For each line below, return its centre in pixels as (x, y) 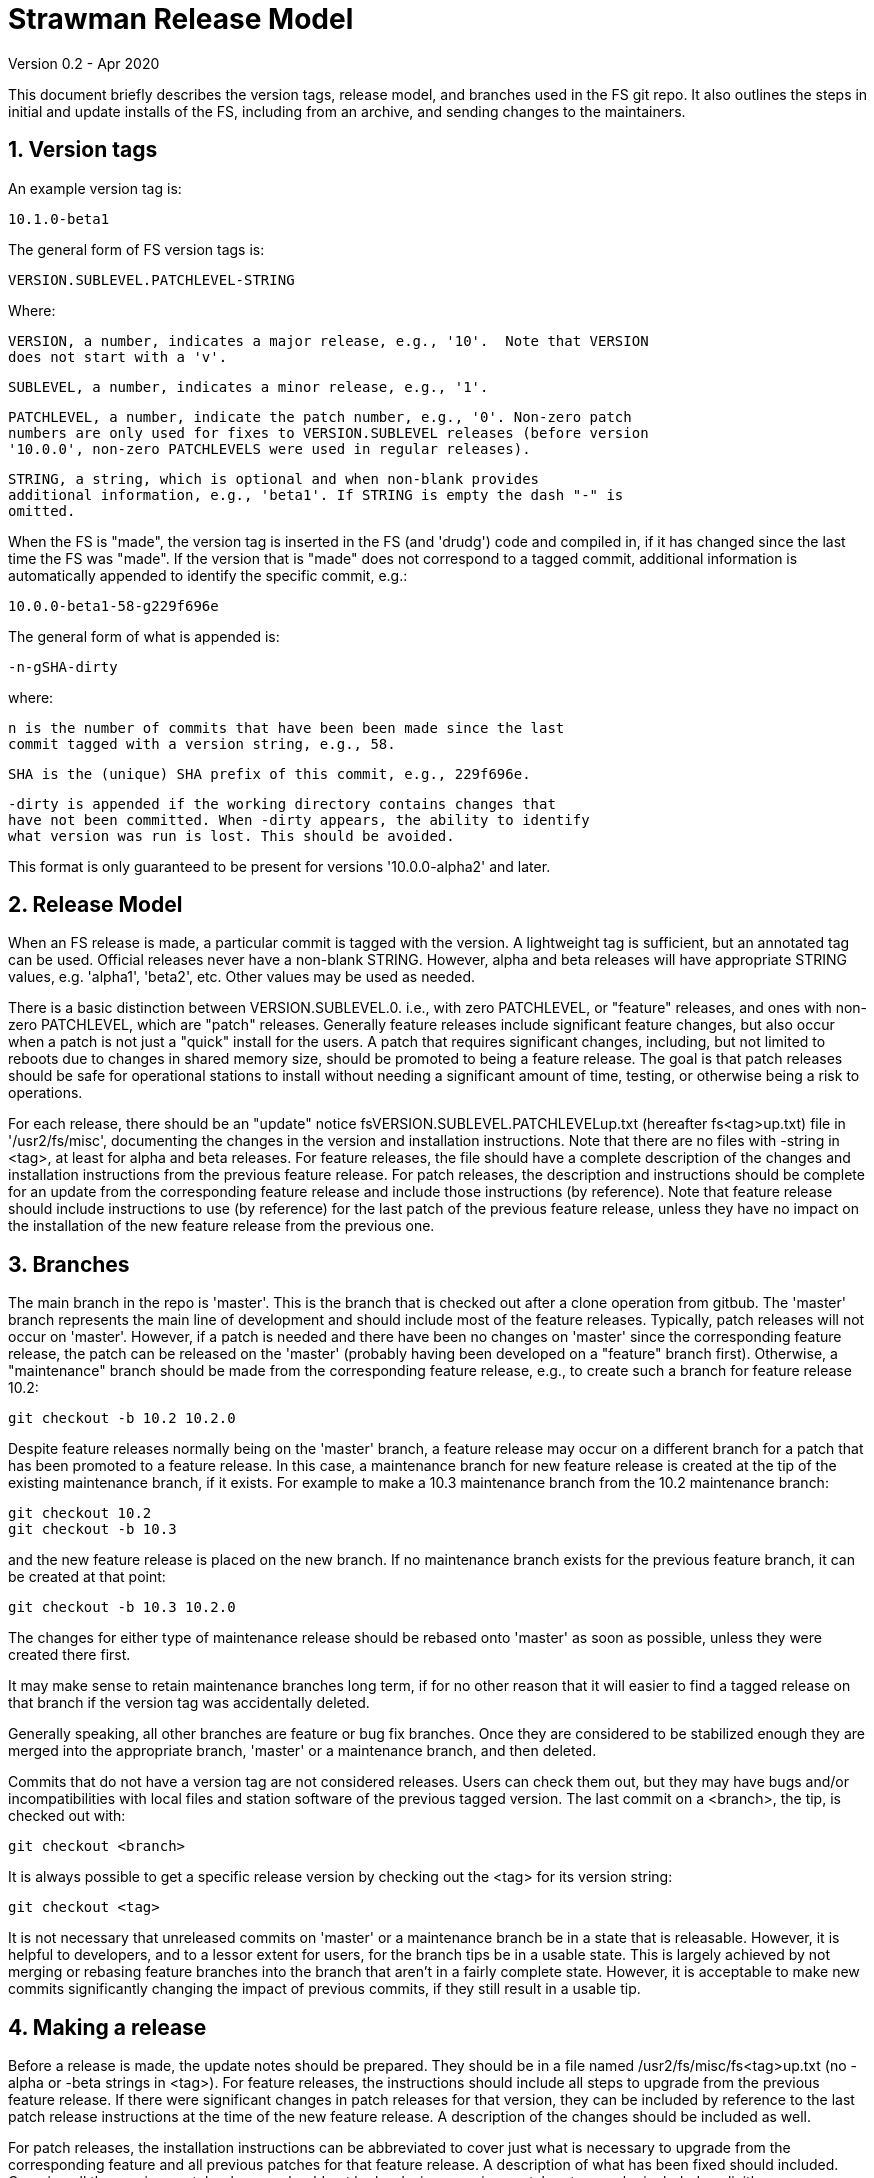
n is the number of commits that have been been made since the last (286, 727)
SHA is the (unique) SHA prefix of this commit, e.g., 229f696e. (269, 773)
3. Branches (69, 1264)
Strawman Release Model (181, 19)
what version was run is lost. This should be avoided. (231, 835)
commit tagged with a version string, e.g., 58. (202, 743)
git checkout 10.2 (80, 1513)
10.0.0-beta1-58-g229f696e (113, 605)
